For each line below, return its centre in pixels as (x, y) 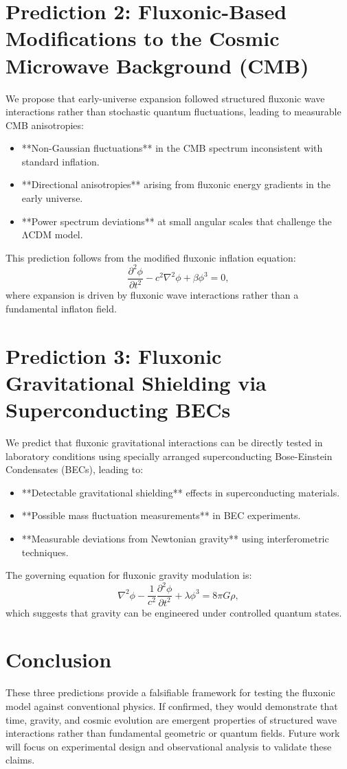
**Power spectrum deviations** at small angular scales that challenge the (177, 221)
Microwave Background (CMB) (157, 65)
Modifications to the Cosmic (143, 38)
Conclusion (59, 659)
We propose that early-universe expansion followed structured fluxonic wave (165, 98)
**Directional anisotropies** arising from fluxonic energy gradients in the (176, 184)
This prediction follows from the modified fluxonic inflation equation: (151, 257)
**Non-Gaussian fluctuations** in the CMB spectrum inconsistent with (172, 148)
